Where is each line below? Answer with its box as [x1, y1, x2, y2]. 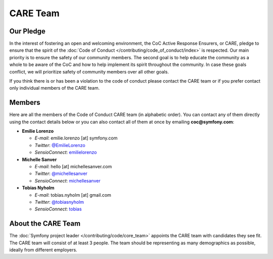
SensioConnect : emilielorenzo [34, 150, 97, 156]
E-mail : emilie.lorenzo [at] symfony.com [34, 135, 118, 141]
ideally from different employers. [9, 247, 78, 253]
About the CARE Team [9, 219, 81, 228]
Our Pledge [9, 27, 45, 35]
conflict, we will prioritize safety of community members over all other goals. [9, 68, 169, 75]
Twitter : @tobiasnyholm [34, 199, 84, 205]
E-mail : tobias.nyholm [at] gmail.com [34, 192, 111, 198]
